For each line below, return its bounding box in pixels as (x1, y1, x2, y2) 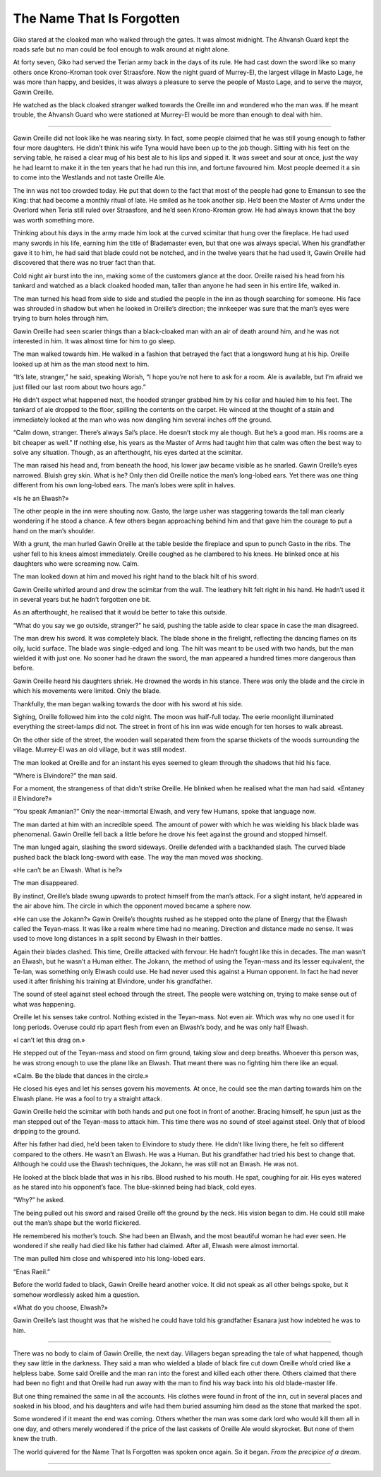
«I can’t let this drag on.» (13, 1036, 85, 1044)
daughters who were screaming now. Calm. (13, 559, 139, 568)
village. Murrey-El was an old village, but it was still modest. (13, 745, 187, 754)
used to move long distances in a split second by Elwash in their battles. (13, 935, 222, 943)
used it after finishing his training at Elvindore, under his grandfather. (13, 977, 213, 985)
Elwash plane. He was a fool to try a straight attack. (13, 1094, 162, 1103)
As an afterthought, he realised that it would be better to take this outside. (13, 608, 227, 617)
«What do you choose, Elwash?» (13, 1303, 109, 1312)
